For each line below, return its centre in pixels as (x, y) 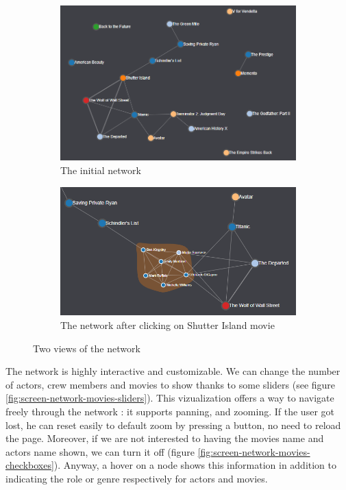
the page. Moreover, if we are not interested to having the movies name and (165, 438)
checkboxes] (30, 465)
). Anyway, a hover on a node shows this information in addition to (195, 465)
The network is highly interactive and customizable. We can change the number (173, 371)
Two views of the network (87, 348)
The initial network (101, 170)
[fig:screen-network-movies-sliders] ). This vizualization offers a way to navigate (170, 398)
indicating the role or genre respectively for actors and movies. (137, 478)
